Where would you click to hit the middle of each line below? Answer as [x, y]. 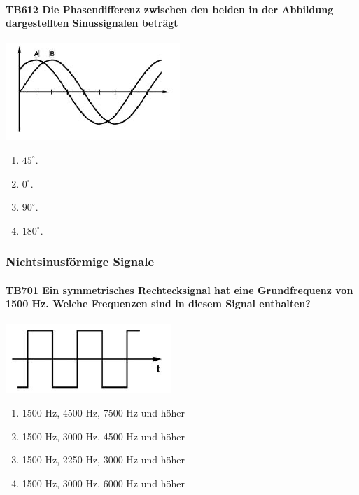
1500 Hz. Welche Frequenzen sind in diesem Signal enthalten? [158, 304]
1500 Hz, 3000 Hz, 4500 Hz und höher [103, 436]
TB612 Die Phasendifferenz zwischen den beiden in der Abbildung [170, 9]
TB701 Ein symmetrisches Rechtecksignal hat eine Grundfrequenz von [179, 290]
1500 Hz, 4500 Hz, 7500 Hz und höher [103, 413]
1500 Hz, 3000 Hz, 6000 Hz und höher [103, 483]
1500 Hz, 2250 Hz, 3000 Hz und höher [103, 460]
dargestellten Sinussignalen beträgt [92, 23]
